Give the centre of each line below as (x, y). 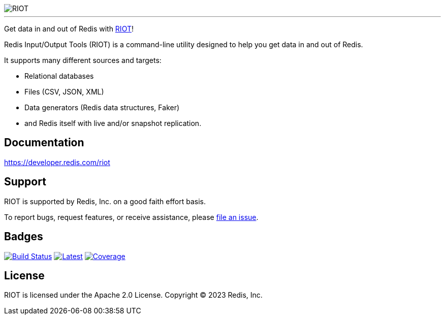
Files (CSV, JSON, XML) (64, 92)
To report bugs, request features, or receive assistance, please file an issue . (131, 217)
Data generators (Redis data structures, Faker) (102, 107)
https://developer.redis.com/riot (57, 162)
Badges (24, 237)
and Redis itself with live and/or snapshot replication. (113, 123)
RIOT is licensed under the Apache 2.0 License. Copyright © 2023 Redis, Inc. (133, 295)
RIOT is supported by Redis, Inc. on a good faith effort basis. (105, 201)
